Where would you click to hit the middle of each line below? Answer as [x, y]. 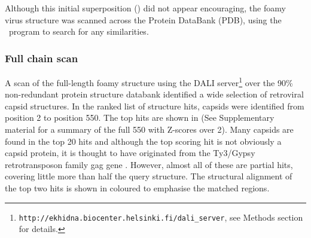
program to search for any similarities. [79, 31]
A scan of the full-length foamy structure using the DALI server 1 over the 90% [149, 82]
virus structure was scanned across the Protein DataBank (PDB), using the [143, 19]
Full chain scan [42, 58]
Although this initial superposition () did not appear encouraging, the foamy [145, 8]
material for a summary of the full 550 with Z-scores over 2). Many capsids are [149, 129]
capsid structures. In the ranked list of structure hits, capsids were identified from [155, 106]
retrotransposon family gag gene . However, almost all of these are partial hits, [149, 164]
